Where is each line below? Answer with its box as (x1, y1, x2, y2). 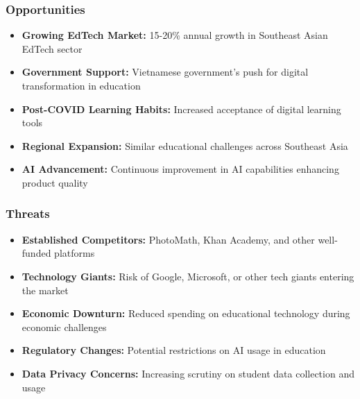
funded (22, 246, 51, 260)
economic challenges (22, 319, 107, 334)
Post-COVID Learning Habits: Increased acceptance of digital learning (22, 101, 341, 116)
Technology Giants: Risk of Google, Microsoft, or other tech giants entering (22, 269, 354, 283)
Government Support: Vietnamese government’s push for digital (22, 65, 309, 79)
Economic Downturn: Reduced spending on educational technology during (22, 306, 350, 321)
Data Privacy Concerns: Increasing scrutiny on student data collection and (22, 366, 354, 380)
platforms (54, 246, 95, 260)
